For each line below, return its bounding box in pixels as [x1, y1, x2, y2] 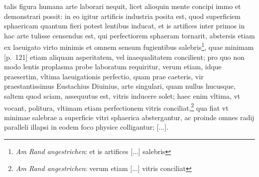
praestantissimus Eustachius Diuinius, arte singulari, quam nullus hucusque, [4, 81, 236, 91]
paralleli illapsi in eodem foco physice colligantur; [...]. [4, 122, 169, 132]
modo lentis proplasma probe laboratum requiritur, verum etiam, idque [4, 61, 222, 72]
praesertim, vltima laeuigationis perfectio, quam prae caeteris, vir [4, 71, 204, 81]
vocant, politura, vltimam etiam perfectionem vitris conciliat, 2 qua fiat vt [4, 101, 229, 113]
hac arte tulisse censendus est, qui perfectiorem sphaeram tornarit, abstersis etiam [4, 30, 255, 40]
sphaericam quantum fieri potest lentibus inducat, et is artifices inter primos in [4, 20, 245, 31]
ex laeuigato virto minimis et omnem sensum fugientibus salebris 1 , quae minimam [4, 40, 254, 52]
